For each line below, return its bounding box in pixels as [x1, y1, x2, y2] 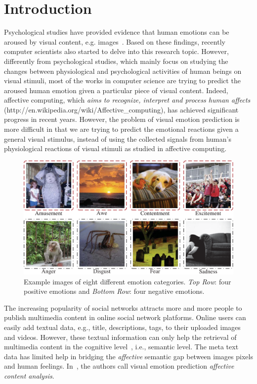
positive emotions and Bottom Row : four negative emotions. [24, 286, 205, 296]
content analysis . [4, 371, 54, 381]
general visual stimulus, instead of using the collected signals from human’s [4, 133, 231, 144]
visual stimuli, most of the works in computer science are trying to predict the [4, 75, 241, 86]
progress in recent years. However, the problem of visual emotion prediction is [4, 114, 240, 124]
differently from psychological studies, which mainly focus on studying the [4, 55, 228, 66]
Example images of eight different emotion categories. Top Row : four [24, 276, 231, 286]
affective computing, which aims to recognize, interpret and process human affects [4, 95, 251, 105]
